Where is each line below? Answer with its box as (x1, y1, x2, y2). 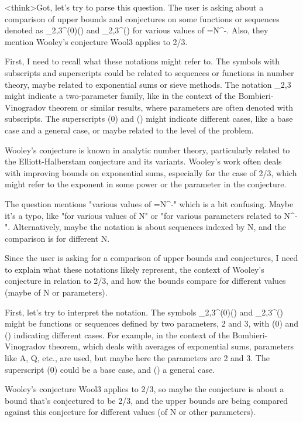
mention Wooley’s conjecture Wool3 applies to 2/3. (5, 35, 188, 47)
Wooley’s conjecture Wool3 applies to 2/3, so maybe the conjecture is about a (5, 383, 284, 395)
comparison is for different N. (5, 232, 110, 244)
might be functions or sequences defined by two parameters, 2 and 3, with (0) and (5, 317, 299, 330)
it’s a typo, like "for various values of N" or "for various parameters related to (5, 209, 281, 221)
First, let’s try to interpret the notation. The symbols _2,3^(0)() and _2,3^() (5, 306, 283, 318)
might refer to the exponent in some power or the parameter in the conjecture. (5, 178, 287, 190)
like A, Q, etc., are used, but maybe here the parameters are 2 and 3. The (5, 352, 270, 364)
